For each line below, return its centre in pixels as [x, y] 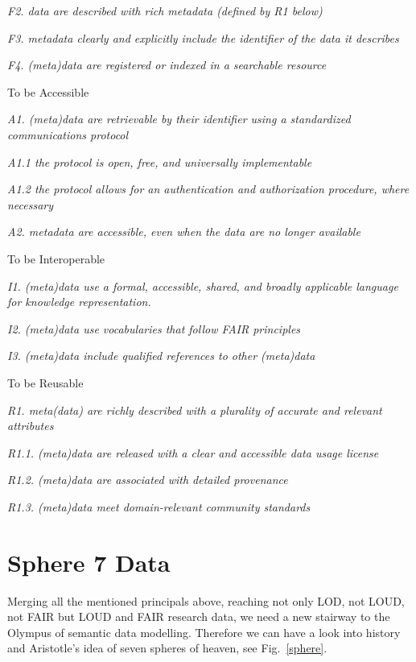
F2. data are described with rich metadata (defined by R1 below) [165, 10]
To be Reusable [45, 382]
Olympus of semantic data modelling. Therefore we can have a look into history [204, 632]
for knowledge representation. [79, 302]
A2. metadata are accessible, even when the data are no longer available [184, 232]
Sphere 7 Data [89, 562]
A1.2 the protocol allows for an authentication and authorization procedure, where [208, 189]
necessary [31, 204]
